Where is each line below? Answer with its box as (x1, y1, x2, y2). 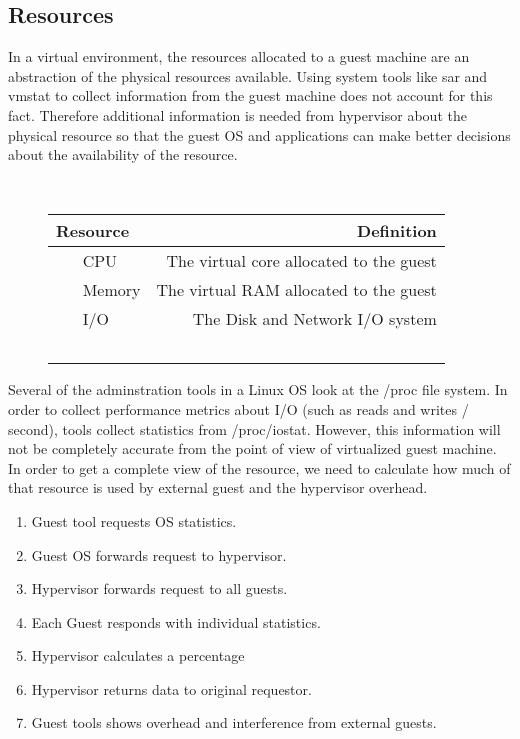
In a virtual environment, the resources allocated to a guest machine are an (8, 46, 470, 67)
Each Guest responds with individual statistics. (31, 611, 321, 632)
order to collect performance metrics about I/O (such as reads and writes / (8, 398, 469, 419)
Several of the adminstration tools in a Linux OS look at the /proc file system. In (8, 379, 508, 400)
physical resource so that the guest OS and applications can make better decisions (8, 124, 511, 145)
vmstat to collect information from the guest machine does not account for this (8, 85, 493, 106)
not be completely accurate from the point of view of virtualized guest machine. (8, 438, 497, 459)
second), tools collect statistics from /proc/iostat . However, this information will (8, 418, 501, 439)
